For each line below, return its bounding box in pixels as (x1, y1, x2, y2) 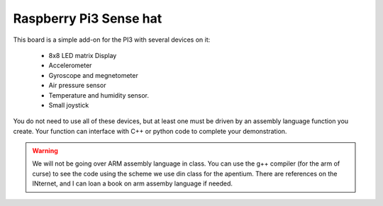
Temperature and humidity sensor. (48, 91, 149, 99)
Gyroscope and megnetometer (48, 71, 138, 79)
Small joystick (48, 101, 89, 109)
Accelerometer (48, 61, 92, 70)
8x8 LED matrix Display (48, 51, 117, 59)
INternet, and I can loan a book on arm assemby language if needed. (32, 179, 233, 188)
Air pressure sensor (48, 81, 106, 90)
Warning (32, 147, 58, 155)
